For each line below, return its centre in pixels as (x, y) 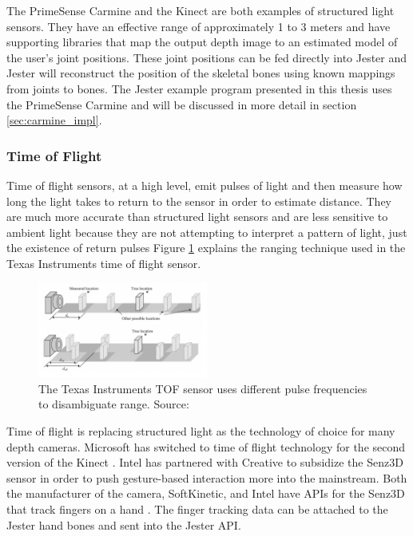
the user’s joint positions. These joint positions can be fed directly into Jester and (207, 57)
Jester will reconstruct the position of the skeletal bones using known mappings (201, 73)
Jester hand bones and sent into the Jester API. (124, 524)
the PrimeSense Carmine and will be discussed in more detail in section (182, 104)
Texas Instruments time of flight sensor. (104, 263)
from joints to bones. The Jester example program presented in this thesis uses (199, 88)
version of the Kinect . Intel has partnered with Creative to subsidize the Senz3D (205, 462)
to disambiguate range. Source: (114, 404)
